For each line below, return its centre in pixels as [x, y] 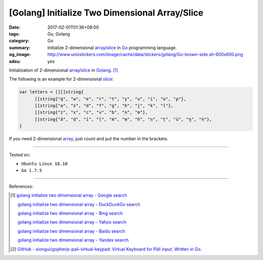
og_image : [20, 55]
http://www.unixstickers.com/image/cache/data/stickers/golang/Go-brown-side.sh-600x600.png [145, 55]
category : [19, 41]
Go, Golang [59, 34]
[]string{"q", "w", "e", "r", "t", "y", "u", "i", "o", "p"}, [111, 99]
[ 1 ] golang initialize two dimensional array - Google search [69, 195]
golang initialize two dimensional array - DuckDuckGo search [79, 204]
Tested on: [20, 155]
